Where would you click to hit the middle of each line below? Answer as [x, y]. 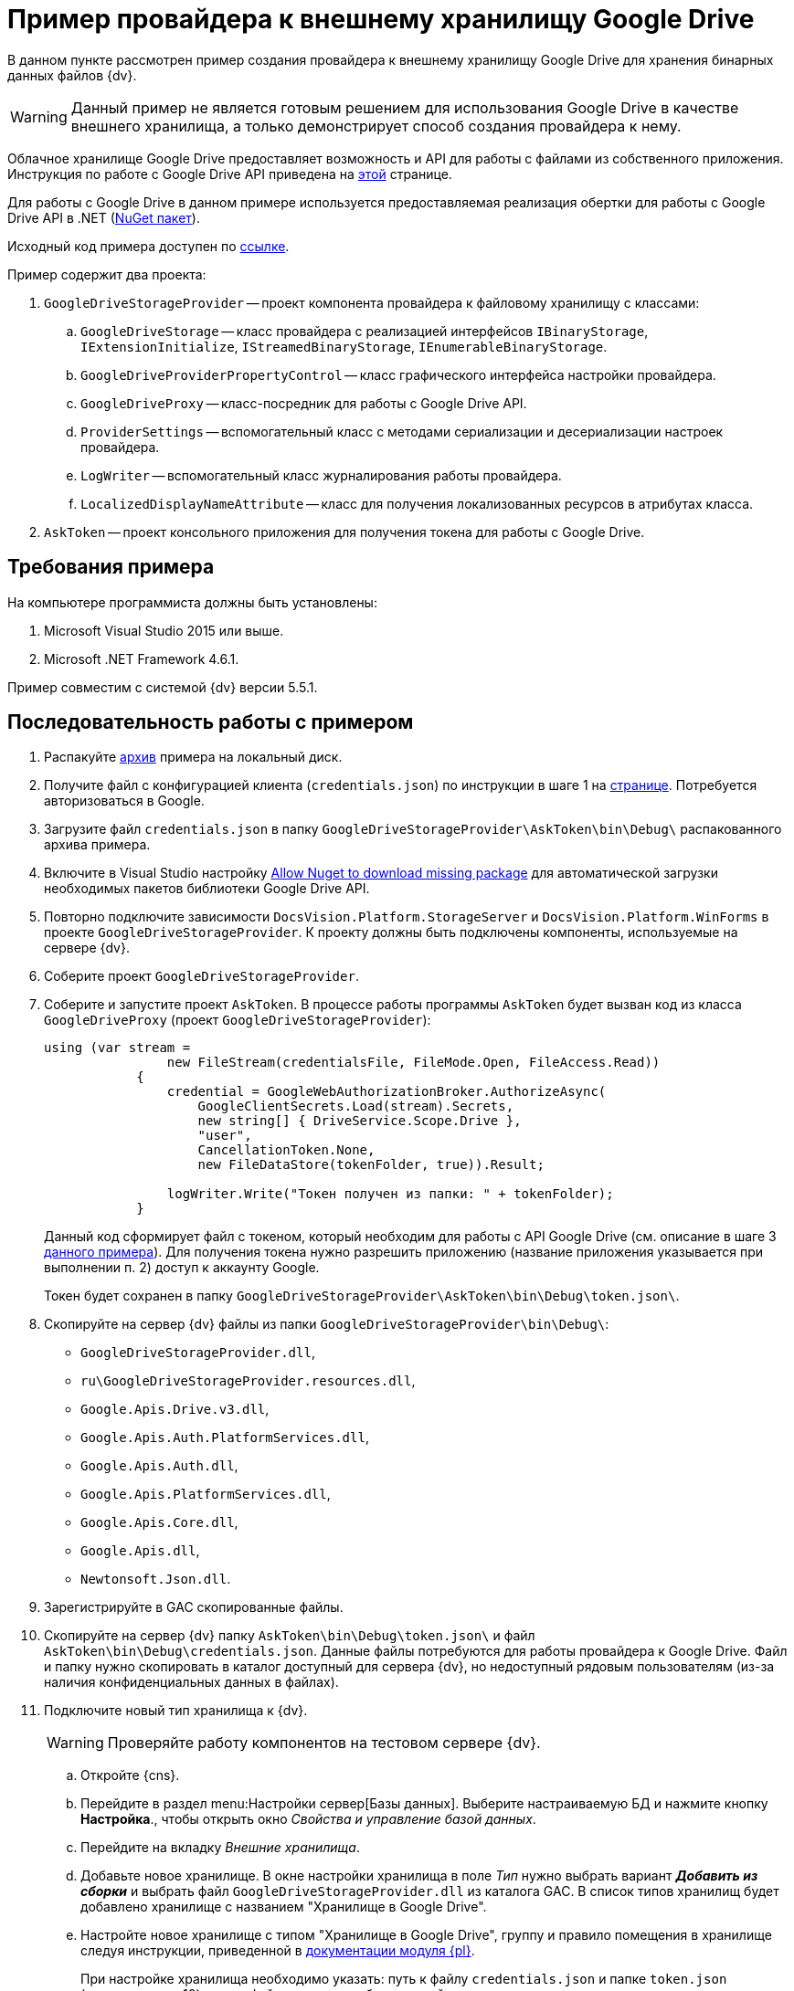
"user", [225, 1136]
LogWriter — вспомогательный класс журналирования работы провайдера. [321, 475]
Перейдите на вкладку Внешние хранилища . [220, 1848]
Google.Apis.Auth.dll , [159, 1466]
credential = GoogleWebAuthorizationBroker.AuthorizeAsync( [386, 1092]
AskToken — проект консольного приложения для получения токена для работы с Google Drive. [344, 532]
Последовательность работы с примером [211, 722]
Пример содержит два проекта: [107, 274]
